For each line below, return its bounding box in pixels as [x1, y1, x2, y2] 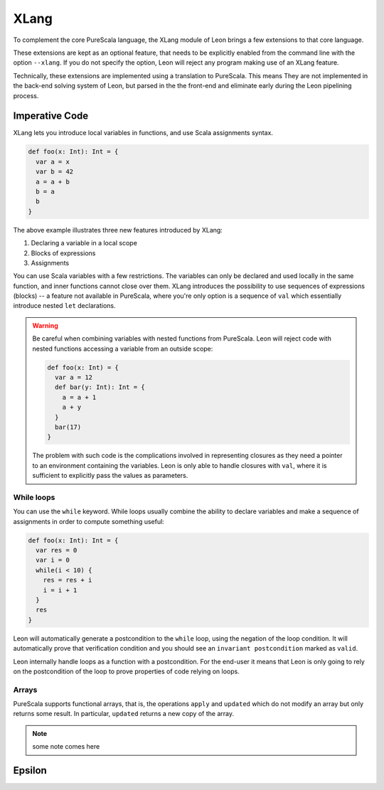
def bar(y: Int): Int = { [54, 383, 145, 391]
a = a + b [36, 178, 70, 186]
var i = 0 [36, 556, 70, 565]
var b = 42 [36, 168, 74, 176]
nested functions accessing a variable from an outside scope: [32, 344, 213, 353]
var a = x [36, 157, 70, 166]
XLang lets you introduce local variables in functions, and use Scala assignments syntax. [13, 129, 274, 137]
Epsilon [13, 764, 48, 776]
